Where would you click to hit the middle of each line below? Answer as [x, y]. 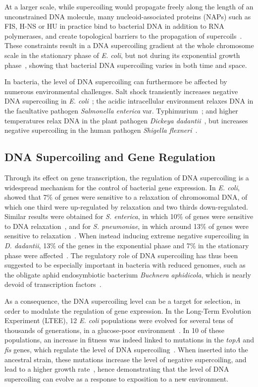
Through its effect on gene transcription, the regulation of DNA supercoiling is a [127, 177]
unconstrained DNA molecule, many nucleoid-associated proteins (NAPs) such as [128, 16]
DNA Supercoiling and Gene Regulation [110, 157]
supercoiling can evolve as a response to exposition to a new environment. [116, 378]
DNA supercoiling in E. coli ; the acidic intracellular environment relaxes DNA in [129, 101]
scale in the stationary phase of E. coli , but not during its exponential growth [122, 55]
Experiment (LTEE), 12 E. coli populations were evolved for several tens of [119, 320]
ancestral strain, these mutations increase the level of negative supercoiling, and [126, 359]
